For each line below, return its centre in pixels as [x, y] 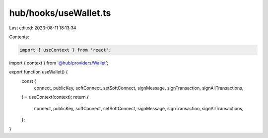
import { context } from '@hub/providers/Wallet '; [59, 63]
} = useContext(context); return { [55, 97]
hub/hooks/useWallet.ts [60, 13]
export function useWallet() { [38, 72]
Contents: [19, 37]
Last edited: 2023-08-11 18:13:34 [43, 28]
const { [29, 81]
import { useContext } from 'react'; [66, 50]
